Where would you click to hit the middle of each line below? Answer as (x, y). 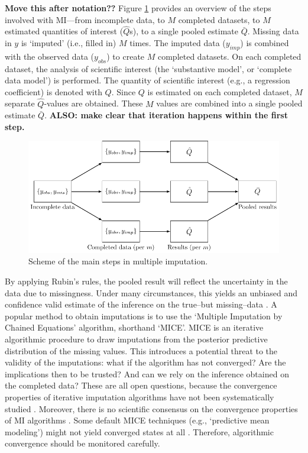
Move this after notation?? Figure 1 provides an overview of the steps (138, 8)
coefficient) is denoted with (54, 91)
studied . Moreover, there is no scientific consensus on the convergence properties (151, 408)
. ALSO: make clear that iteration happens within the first (166, 115)
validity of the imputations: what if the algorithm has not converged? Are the (145, 362)
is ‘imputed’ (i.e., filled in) (69, 43)
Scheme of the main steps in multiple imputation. (118, 261)
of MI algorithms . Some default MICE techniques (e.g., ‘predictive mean (137, 420)
